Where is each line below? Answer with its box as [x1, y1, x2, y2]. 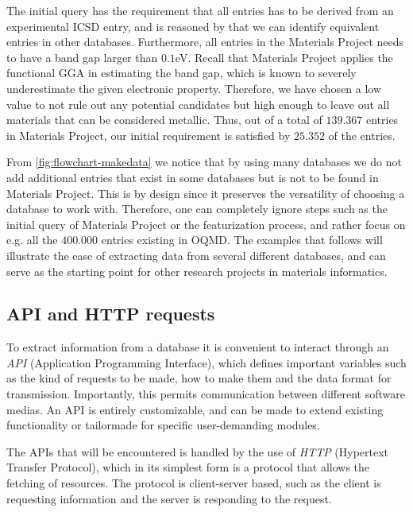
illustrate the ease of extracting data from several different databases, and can [6, 246, 386, 263]
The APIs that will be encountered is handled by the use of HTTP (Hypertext [6, 443, 389, 460]
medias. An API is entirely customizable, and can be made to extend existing [6, 401, 384, 417]
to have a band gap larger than [6, 48, 158, 65]
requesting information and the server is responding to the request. [6, 490, 332, 506]
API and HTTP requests [6, 301, 215, 326]
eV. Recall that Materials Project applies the [175, 48, 393, 65]
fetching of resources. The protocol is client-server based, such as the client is [6, 475, 381, 491]
